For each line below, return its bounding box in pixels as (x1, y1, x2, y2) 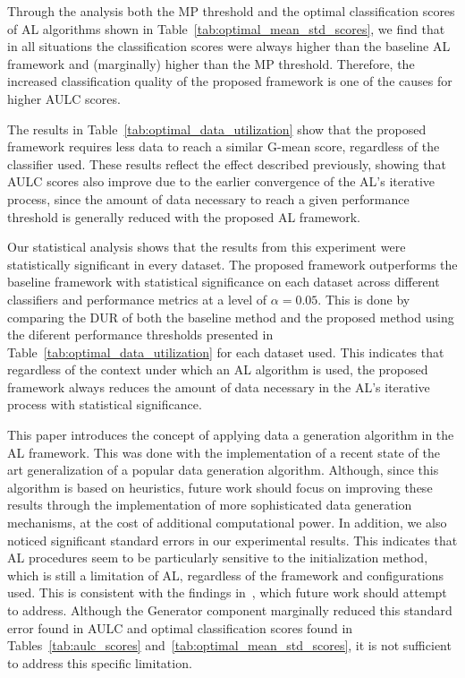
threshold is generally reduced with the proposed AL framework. (7, 207, 361, 226)
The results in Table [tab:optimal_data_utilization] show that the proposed (7, 119, 427, 138)
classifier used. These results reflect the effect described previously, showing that (7, 154, 446, 173)
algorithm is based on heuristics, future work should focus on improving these (7, 477, 433, 496)
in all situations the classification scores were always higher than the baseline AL (7, 37, 451, 56)
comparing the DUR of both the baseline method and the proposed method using (7, 307, 454, 326)
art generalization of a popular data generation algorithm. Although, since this (7, 460, 439, 479)
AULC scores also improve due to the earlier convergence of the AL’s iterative (7, 172, 435, 191)
